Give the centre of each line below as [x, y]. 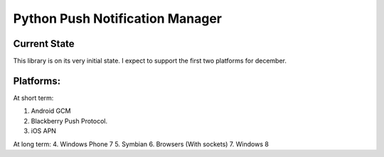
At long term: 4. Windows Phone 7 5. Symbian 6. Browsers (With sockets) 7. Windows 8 [141, 144]
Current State [44, 44]
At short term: [33, 98]
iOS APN [44, 131]
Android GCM [51, 111]
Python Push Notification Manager [117, 18]
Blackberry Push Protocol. [69, 121]
